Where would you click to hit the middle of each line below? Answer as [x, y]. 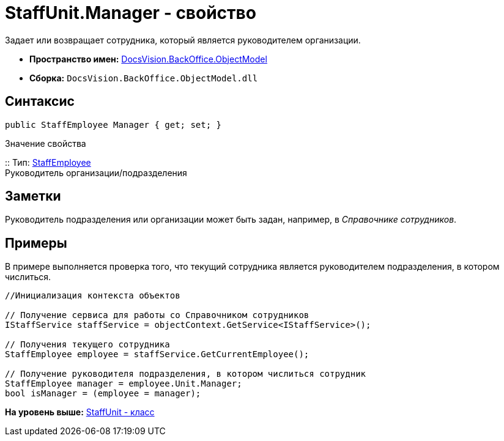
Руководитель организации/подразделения [96, 172]
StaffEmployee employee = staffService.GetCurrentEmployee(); [157, 354]
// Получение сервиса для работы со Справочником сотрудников [157, 315]
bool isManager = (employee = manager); [103, 394]
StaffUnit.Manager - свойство [131, 13]
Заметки [33, 196]
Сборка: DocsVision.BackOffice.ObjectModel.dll [144, 78]
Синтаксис [40, 102]
